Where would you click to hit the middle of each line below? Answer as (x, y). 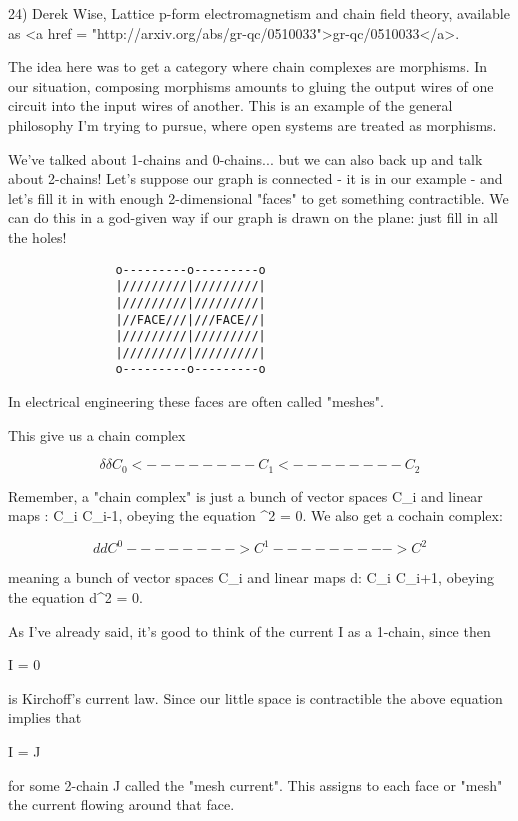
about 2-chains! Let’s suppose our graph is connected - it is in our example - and (255, 178)
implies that (45, 717)
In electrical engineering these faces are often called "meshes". (196, 401)
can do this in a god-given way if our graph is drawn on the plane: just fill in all (253, 217)
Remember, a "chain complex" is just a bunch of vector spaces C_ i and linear (245, 495)
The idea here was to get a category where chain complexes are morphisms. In (248, 66)
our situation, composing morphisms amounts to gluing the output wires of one (251, 85)
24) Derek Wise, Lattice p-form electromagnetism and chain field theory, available (259, 13)
